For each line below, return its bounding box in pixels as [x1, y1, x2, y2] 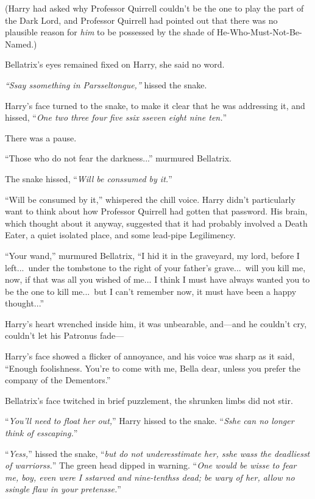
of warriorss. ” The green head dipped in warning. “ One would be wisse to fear [5, 459, 297, 472]
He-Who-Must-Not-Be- [216, 26, 302, 38]
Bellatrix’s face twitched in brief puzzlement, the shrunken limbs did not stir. [5, 394, 293, 406]
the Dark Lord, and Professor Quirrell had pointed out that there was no [5, 13, 278, 26]
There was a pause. [5, 131, 77, 144]
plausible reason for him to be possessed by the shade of [5, 26, 214, 38]
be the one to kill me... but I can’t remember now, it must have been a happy [5, 285, 297, 297]
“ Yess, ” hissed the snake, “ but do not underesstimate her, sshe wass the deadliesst [5, 447, 310, 459]
